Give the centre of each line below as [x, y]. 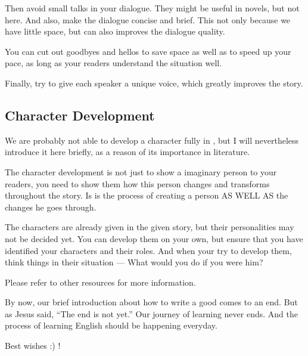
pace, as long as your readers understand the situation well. [113, 63]
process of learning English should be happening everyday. [111, 325]
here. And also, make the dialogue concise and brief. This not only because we [148, 19]
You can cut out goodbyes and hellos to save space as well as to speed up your [148, 51]
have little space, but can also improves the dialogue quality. [115, 31]
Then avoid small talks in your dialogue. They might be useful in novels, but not [152, 8]
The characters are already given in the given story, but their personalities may [150, 227]
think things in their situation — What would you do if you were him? [134, 262]
